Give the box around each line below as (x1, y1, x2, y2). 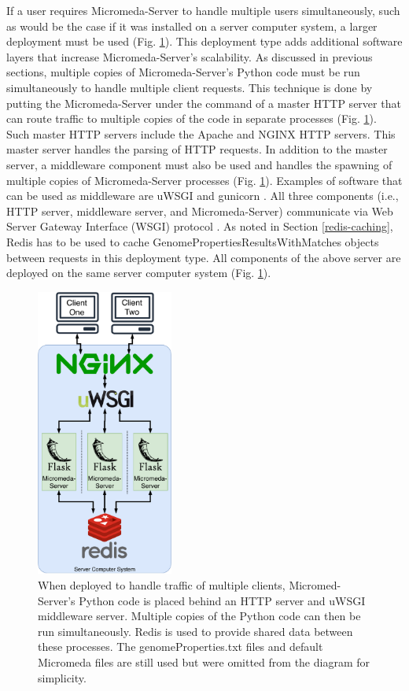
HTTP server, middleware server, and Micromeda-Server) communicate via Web (6, 202, 393, 219)
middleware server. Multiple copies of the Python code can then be (38, 608, 361, 624)
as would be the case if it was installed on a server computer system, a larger (6, 17, 378, 34)
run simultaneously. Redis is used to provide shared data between (38, 623, 353, 639)
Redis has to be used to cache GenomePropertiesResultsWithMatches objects (6, 233, 379, 249)
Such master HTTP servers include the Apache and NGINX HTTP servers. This (6, 125, 396, 142)
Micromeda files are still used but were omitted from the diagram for (38, 654, 370, 671)
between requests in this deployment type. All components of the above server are (6, 249, 401, 265)
